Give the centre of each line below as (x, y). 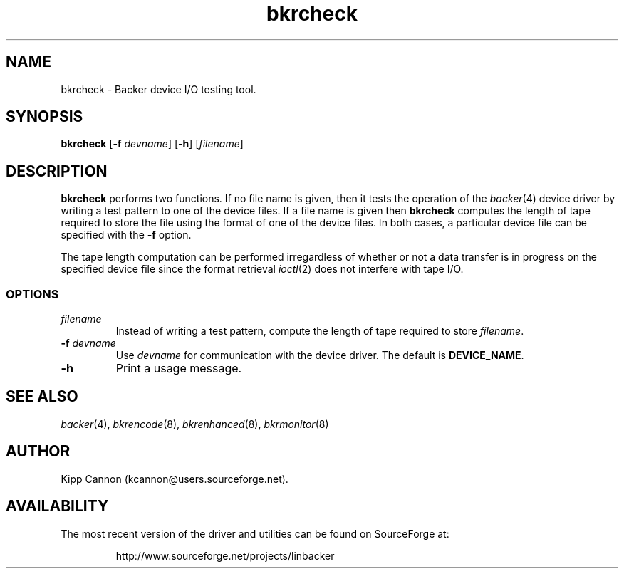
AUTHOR (38, 452)
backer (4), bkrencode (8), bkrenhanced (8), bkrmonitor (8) (195, 424)
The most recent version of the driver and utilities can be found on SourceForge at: (255, 533)
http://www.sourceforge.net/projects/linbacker (225, 555)
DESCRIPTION (57, 171)
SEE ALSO (42, 397)
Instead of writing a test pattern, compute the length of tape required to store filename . (320, 331)
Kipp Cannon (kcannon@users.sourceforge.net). (175, 479)
